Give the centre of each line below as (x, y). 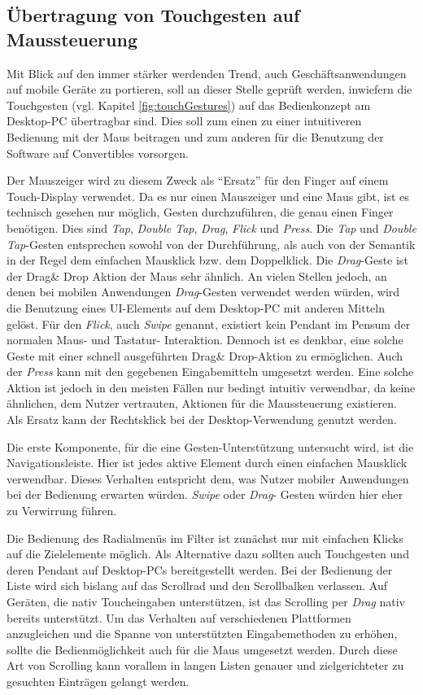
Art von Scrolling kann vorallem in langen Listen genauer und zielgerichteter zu (205, 665)
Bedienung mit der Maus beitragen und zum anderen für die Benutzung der (195, 136)
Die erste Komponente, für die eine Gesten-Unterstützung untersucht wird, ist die (210, 446)
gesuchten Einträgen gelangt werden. (98, 681)
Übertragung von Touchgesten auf (153, 15)
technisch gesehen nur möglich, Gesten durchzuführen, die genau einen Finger (200, 212)
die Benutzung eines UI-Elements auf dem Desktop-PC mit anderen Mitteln (196, 307)
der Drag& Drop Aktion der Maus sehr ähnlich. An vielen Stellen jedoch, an (197, 275)
